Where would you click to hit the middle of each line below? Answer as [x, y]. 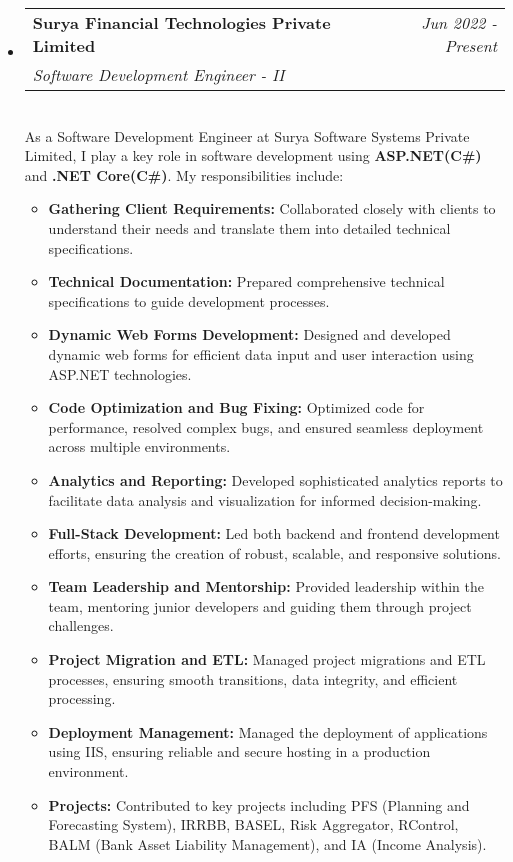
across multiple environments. [139, 446]
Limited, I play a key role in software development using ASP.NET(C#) [253, 155]
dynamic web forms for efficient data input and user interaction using [261, 353]
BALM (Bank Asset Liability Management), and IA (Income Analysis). [267, 843]
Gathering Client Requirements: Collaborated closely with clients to [272, 208]
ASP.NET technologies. [120, 373]
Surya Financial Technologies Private [181, 22]
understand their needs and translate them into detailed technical [249, 227]
